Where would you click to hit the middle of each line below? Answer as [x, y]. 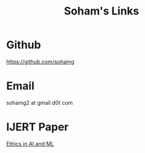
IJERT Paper [37, 127]
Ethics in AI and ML [30, 143]
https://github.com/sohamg [40, 61]
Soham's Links [101, 11]
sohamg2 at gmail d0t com [40, 102]
